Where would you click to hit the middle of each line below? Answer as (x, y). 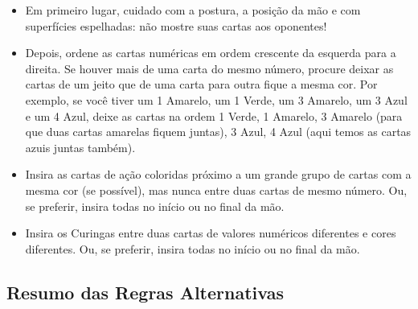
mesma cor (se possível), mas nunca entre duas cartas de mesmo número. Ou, (216, 190)
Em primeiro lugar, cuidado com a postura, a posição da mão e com (193, 10)
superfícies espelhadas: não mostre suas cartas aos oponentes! (176, 25)
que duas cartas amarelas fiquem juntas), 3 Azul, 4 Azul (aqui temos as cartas (218, 132)
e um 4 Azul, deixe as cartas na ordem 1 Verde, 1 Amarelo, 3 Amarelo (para (214, 115)
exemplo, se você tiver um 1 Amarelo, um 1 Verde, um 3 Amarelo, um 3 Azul (216, 99)
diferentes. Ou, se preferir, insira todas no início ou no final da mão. (193, 248)
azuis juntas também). (80, 147)
